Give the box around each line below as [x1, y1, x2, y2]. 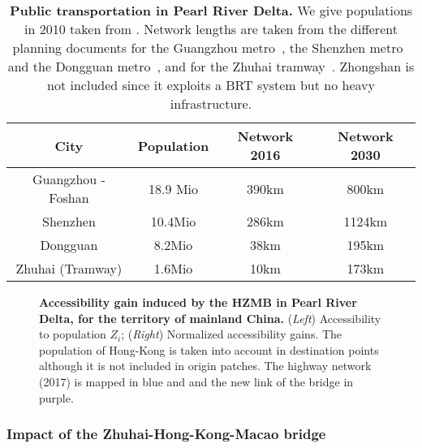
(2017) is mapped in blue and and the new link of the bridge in [39, 373, 354, 390]
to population [39, 325, 106, 342]
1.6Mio [153, 259, 193, 278]
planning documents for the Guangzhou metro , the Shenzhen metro [12, 38, 403, 57]
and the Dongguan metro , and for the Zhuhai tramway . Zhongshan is [7, 57, 415, 75]
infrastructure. [170, 94, 252, 113]
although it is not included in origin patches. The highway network [39, 357, 372, 374]
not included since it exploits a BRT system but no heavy [47, 75, 375, 94]
